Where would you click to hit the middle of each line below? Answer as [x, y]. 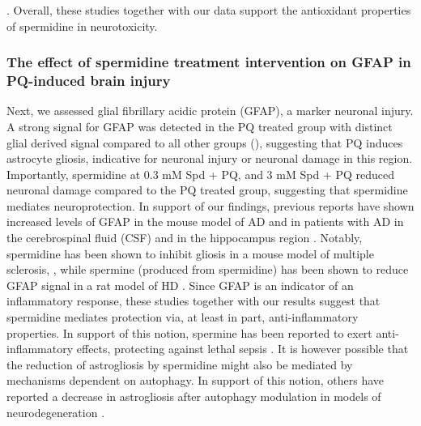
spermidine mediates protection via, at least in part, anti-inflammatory [183, 317]
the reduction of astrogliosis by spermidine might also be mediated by [180, 364]
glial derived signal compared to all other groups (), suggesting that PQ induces [205, 142]
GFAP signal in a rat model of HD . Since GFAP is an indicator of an [180, 285]
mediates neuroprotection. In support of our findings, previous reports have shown [210, 205]
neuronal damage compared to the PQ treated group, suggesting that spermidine [207, 190]
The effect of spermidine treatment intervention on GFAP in [209, 62]
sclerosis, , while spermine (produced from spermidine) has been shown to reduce [208, 269]
